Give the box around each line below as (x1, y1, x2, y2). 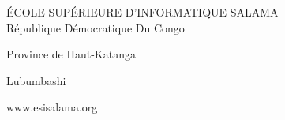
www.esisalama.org (6, 99, 98, 115)
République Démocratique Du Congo (6, 19, 185, 36)
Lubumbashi (6, 72, 66, 88)
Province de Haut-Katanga (6, 46, 136, 62)
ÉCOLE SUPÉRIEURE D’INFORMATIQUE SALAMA (6, 4, 279, 20)
